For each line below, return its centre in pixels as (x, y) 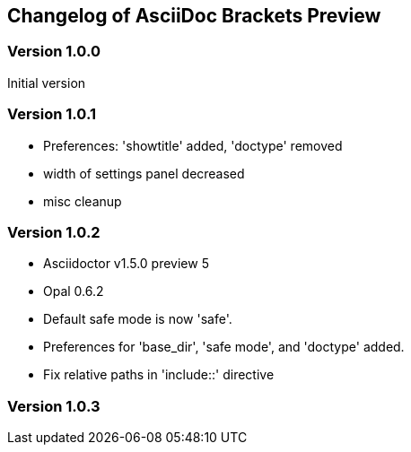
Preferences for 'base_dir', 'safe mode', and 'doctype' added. (224, 347)
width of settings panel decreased (144, 173)
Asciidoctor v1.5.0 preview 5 (126, 264)
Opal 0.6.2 (74, 291)
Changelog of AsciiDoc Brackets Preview (194, 16)
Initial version (47, 83)
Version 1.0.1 (52, 114)
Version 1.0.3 (54, 406)
